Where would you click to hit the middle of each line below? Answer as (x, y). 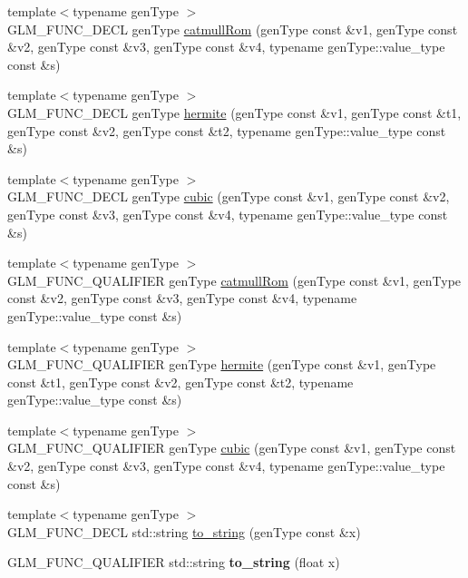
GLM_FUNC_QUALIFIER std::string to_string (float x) (174, 562)
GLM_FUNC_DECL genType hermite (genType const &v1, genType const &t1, (234, 112)
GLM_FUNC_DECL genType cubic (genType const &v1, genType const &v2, (229, 196)
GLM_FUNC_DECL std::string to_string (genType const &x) (184, 531)
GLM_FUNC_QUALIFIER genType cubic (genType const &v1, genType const (232, 448)
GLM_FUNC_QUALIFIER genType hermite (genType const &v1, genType (222, 364)
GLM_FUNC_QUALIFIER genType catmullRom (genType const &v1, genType (234, 280)
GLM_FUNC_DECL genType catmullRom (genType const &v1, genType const (233, 29)
